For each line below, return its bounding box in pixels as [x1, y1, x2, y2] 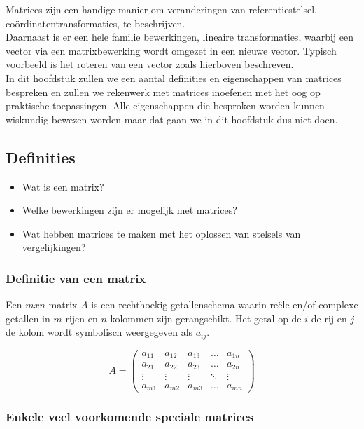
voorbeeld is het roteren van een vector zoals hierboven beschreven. [6, 57, 294, 71]
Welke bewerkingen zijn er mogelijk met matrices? [22, 203, 237, 217]
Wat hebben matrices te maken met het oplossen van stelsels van [22, 226, 301, 240]
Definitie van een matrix [6, 269, 146, 287]
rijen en [65, 311, 98, 325]
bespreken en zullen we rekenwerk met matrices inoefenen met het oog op [6, 84, 321, 99]
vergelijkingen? [22, 240, 86, 254]
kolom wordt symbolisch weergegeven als [18, 325, 193, 339]
